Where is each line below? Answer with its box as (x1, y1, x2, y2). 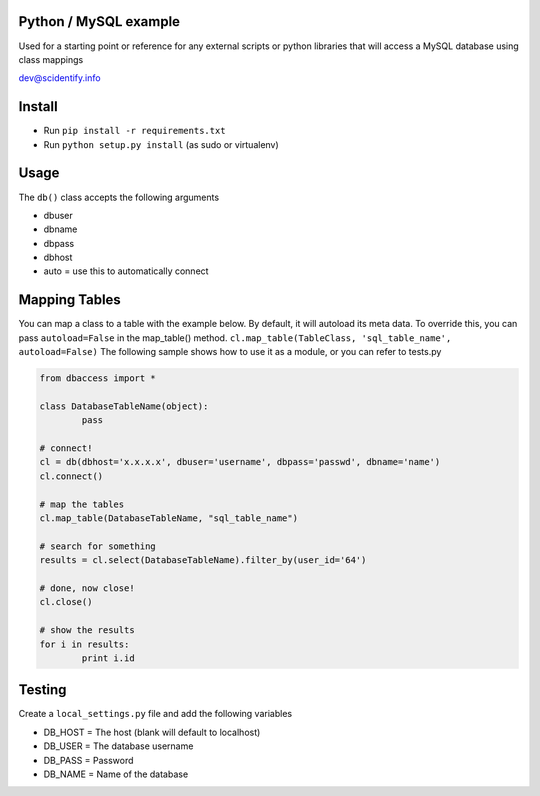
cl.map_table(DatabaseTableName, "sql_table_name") (39, 513, 299, 524)
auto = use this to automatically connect (43, 265, 209, 277)
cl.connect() (39, 470, 104, 482)
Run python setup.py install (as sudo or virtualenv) (43, 138, 279, 150)
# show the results (39, 625, 135, 636)
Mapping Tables (18, 291, 122, 309)
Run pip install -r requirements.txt (43, 125, 226, 137)
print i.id (81, 652, 135, 664)
